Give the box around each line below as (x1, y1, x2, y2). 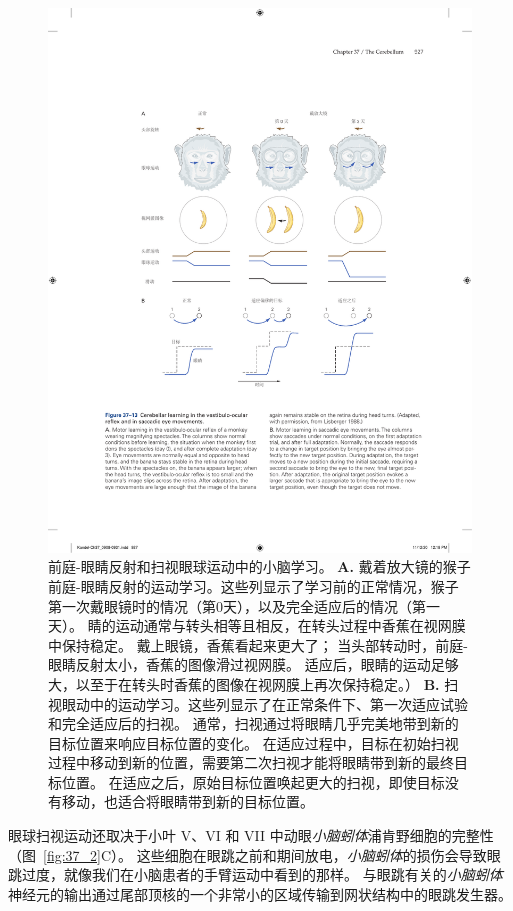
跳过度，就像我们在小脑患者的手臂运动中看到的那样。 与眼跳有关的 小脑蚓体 (8, 864, 503, 885)
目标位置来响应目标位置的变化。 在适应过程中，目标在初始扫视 (48, 732, 459, 753)
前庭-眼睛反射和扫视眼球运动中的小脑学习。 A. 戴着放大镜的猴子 (48, 556, 471, 577)
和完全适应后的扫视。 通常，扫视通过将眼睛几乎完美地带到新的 (48, 713, 459, 734)
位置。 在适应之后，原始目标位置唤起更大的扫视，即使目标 (61, 771, 445, 792)
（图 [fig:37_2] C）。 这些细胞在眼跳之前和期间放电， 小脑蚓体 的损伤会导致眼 (8, 844, 501, 865)
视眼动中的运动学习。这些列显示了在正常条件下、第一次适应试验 (48, 693, 468, 714)
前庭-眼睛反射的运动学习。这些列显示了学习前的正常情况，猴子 (48, 575, 459, 596)
